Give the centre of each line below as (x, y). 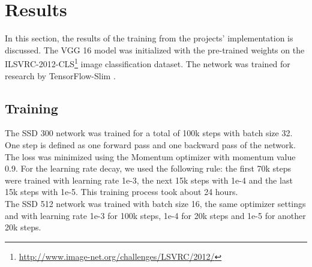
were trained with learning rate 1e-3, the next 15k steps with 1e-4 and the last (149, 180)
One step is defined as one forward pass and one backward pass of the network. (150, 144)
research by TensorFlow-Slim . (60, 75)
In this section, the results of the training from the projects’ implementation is (149, 38)
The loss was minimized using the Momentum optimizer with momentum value (150, 156)
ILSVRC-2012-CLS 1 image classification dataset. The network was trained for (148, 63)
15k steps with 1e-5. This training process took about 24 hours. (121, 192)
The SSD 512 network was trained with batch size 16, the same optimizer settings (155, 203)
